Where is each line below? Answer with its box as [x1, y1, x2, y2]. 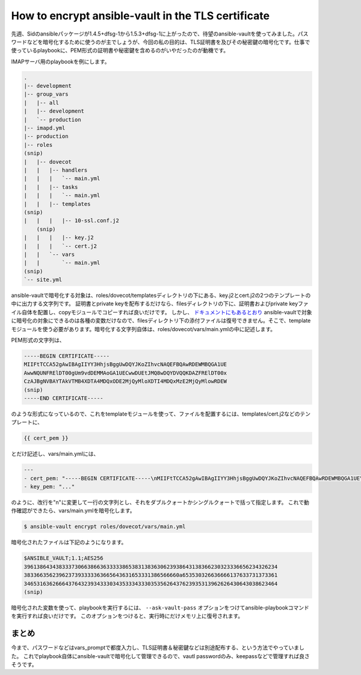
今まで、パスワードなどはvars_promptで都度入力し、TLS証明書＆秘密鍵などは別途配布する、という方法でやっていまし [11, 644, 305, 652]
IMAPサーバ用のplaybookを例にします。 [11, 58, 111, 65]
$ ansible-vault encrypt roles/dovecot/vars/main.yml [23, 523, 186, 530]
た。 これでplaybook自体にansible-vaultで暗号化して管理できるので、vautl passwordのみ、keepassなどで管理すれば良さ [11, 652, 310, 659]
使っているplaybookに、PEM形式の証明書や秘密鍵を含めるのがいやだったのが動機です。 [11, 47, 229, 54]
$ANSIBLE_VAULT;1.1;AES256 [23, 555, 103, 562]
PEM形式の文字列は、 [11, 337, 66, 344]
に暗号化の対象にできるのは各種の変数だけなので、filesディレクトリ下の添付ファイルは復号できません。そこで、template [11, 317, 311, 325]
